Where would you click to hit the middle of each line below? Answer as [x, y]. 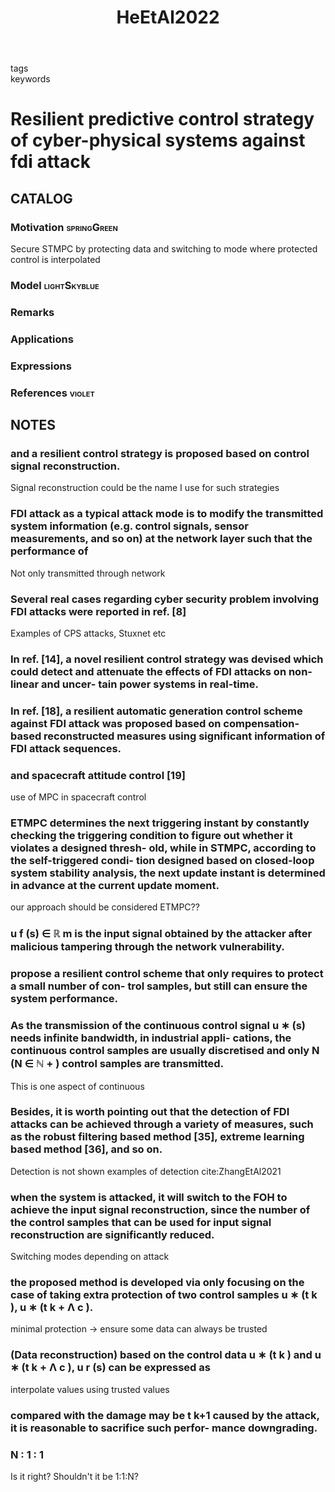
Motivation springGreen [64, 227]
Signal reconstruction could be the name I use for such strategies [145, 488]
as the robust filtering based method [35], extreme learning [157, 1137]
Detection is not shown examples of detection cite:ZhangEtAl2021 [146, 1171]
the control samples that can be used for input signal [141, 1222]
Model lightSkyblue [55, 285]
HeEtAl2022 [168, 17]
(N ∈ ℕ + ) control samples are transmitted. [117, 1064]
